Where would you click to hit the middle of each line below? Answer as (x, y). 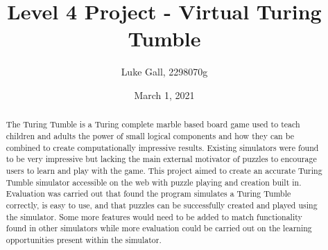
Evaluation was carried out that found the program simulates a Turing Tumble (148, 194)
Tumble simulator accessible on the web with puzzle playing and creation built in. (154, 182)
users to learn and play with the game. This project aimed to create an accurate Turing (164, 170)
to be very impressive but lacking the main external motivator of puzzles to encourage (161, 159)
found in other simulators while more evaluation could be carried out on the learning (159, 228)
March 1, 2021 (164, 95)
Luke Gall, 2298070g (164, 72)
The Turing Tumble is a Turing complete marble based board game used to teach (153, 124)
